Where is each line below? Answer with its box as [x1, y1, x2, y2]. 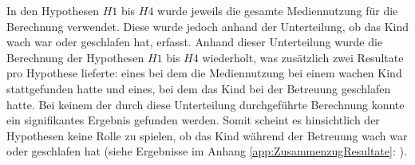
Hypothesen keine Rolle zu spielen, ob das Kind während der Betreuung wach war [6, 127, 408, 143]
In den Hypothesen [6, 2, 99, 18]
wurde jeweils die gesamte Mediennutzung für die [157, 2, 398, 18]
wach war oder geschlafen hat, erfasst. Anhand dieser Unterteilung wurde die [6, 33, 383, 50]
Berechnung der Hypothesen [6, 49, 144, 65]
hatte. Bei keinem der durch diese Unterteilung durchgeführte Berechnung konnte [6, 96, 405, 112]
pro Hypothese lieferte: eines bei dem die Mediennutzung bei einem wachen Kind [6, 65, 402, 81]
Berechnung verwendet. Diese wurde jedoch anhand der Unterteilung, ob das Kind [6, 18, 409, 34]
